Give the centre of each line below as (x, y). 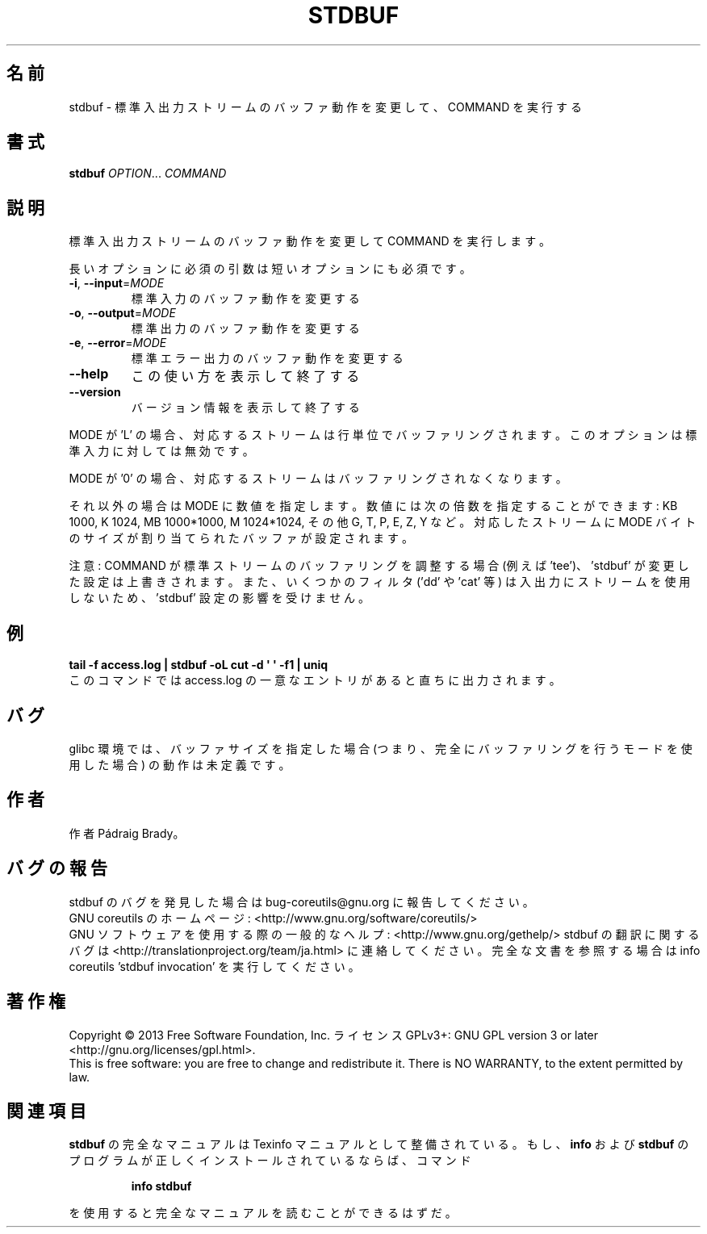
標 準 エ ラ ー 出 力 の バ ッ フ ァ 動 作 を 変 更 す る (267, 358)
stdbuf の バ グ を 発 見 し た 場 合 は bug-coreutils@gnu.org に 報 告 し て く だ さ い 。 (301, 901)
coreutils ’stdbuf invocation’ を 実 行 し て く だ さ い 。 (214, 966)
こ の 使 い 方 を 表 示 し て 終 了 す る (245, 376)
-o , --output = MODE (122, 313)
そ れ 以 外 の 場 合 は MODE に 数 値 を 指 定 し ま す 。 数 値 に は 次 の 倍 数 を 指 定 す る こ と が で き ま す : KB (373, 506)
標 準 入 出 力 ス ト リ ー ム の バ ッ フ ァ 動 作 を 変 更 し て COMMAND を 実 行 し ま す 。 (310, 241)
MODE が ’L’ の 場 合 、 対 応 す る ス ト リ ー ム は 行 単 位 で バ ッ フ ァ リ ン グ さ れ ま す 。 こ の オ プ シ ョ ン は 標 (383, 435)
